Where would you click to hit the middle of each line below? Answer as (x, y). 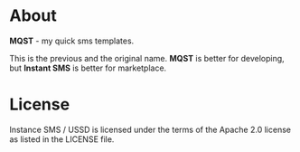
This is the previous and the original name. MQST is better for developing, (147, 58)
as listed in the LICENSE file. (62, 139)
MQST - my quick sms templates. (72, 41)
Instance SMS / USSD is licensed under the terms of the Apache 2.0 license (150, 129)
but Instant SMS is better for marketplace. (88, 68)
